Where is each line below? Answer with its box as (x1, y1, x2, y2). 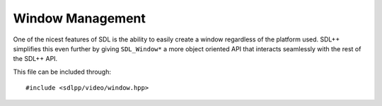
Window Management (13, 11, 146, 26)
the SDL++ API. (13, 55, 58, 63)
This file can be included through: (13, 67, 112, 76)
